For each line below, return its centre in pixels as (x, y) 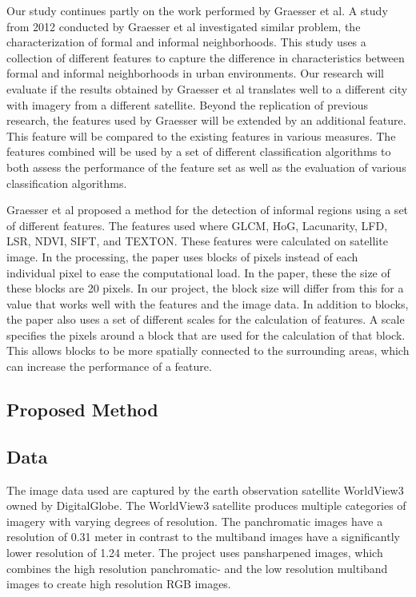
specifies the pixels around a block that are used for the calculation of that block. (206, 334)
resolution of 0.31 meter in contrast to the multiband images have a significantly (203, 537)
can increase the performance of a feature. (109, 366)
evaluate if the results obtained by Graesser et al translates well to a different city (207, 88)
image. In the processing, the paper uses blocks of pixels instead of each (182, 256)
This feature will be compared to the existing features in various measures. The (201, 135)
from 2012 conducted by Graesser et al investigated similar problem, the (184, 26)
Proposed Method (82, 410)
